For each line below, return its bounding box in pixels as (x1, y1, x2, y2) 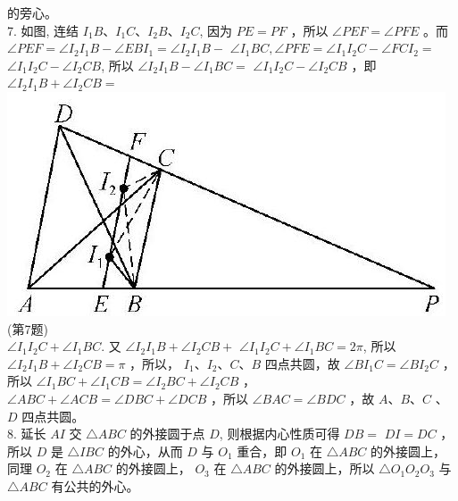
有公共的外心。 (51, 476, 139, 495)
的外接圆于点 (129, 424, 205, 443)
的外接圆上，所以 (274, 459, 375, 478)
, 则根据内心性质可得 (219, 424, 340, 443)
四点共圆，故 (264, 354, 340, 372)
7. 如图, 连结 (7, 21, 79, 39)
